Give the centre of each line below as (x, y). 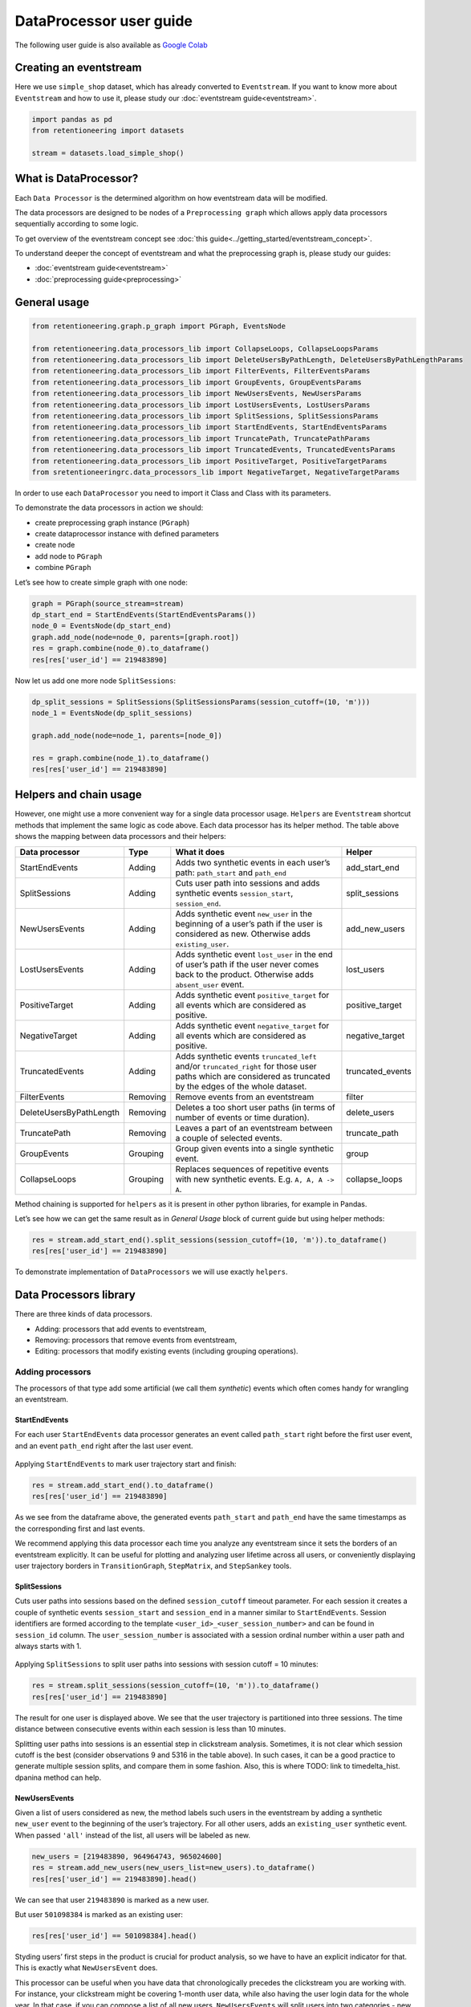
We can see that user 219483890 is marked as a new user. (112, 1899)
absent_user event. (210, 984)
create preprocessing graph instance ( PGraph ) (112, 523)
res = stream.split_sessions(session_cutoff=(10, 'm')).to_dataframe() (176, 1685)
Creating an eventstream (78, 68)
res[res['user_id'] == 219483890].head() (114, 1879)
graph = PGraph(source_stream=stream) (108, 603)
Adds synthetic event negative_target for (252, 1025)
